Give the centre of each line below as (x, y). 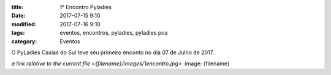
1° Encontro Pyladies (86, 7)
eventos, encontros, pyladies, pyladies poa (114, 33)
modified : (24, 24)
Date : (18, 16)
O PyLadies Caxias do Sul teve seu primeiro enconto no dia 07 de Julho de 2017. (113, 52)
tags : (18, 33)
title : (17, 7)
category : (24, 41)
